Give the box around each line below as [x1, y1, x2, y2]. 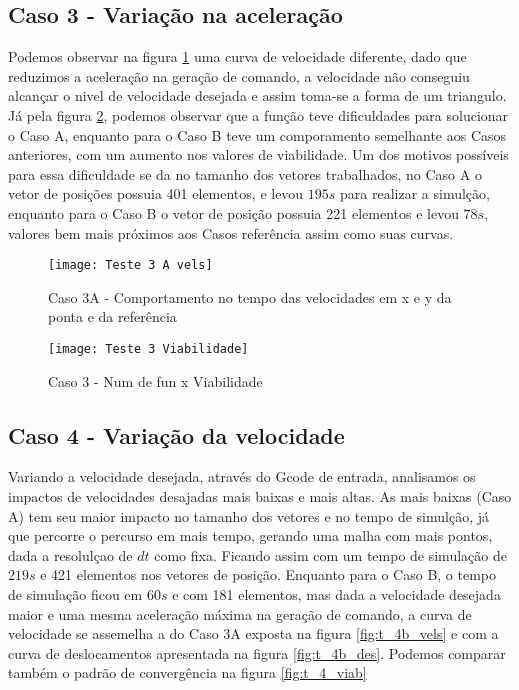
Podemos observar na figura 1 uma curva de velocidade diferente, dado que [8, 46, 467, 67]
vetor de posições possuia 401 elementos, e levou [8, 183, 304, 204]
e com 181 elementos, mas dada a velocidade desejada [172, 584, 501, 604]
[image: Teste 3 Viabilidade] [48, 341, 249, 356]
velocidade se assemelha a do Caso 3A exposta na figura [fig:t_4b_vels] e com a [8, 623, 499, 644]
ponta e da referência [48, 306, 177, 327]
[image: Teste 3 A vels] [48, 258, 213, 273]
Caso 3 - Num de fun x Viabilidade [48, 370, 263, 391]
